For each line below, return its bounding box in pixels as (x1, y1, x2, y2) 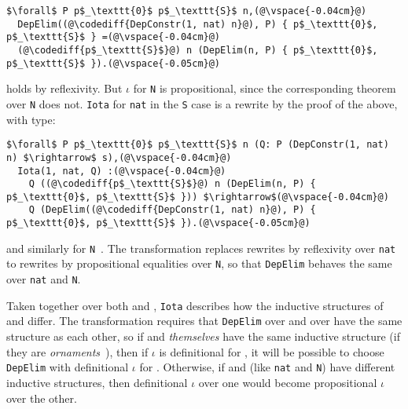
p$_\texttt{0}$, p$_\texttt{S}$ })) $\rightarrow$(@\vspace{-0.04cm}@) (6, 191, 389, 203)
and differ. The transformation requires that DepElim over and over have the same (6, 312, 402, 329)
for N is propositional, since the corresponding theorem (133, 80, 396, 97)
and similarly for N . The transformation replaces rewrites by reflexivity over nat (6, 239, 396, 256)
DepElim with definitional (6, 359, 129, 375)
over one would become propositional (198, 374, 377, 390)
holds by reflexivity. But (6, 80, 123, 97)
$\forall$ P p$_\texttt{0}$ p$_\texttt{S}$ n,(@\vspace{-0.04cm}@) (6, 5, 367, 16)
